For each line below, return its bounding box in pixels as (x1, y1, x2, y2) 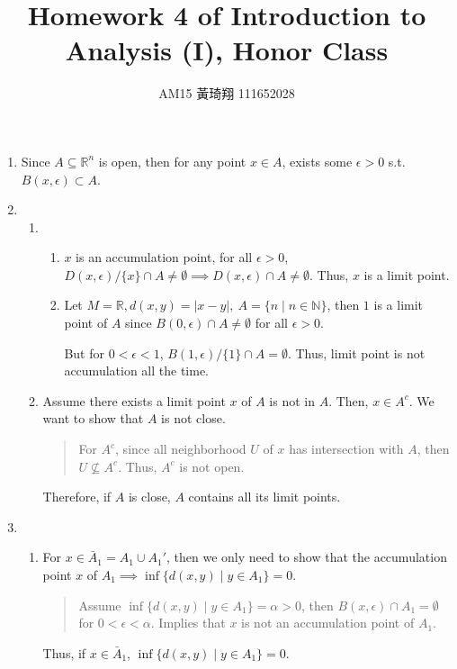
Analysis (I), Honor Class (65, 32, 389, 68)
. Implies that (150, 613, 226, 632)
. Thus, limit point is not (287, 343, 426, 362)
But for (64, 343, 104, 362)
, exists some (282, 151, 353, 170)
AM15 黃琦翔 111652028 (158, 84, 295, 103)
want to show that (42, 409, 144, 428)
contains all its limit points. (188, 487, 341, 506)
